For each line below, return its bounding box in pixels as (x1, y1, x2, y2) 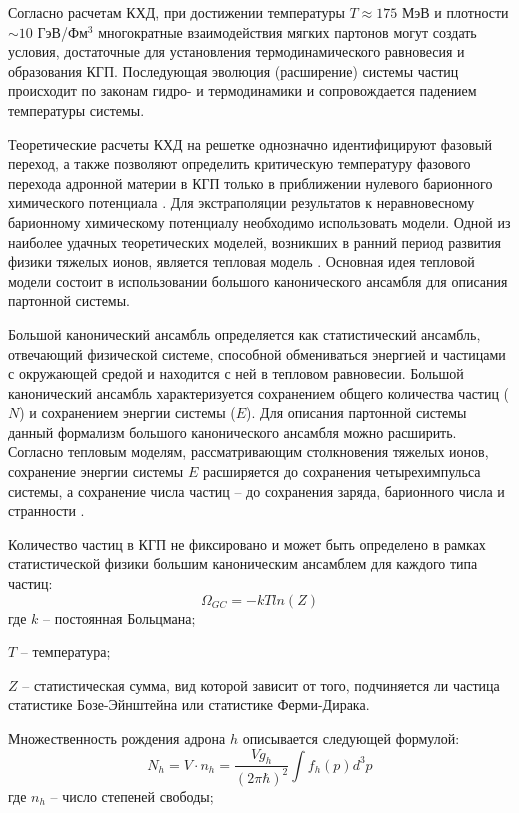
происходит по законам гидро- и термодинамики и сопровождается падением (8, 80, 477, 101)
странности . (8, 500, 85, 521)
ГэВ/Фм (37, 21, 88, 42)
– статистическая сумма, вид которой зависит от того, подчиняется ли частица (22, 674, 500, 695)
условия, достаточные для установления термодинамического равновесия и (8, 41, 465, 62)
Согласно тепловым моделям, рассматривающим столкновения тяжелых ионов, (8, 441, 489, 462)
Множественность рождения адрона (8, 728, 226, 748)
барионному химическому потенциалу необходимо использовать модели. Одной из (8, 211, 511, 232)
